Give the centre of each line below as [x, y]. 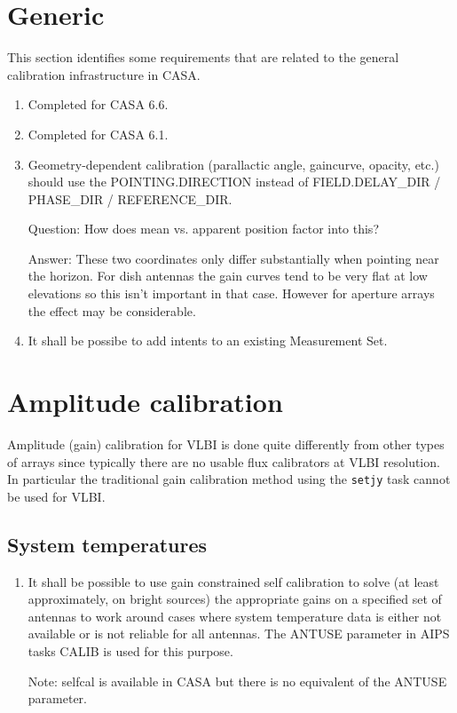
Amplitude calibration [145, 402]
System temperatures [107, 544]
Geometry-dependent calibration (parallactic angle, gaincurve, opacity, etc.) [233, 164]
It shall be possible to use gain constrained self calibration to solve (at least [233, 581]
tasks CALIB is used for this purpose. [130, 650]
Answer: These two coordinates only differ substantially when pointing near [233, 258]
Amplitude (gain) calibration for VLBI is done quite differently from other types [226, 444]
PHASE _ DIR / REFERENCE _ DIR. [130, 198]
